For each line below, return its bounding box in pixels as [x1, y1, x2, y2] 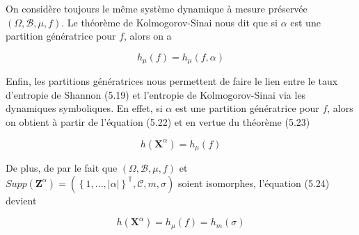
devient [6, 193, 37, 207]
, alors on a [124, 29, 172, 43]
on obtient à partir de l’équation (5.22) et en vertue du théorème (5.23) [6, 115, 310, 129]
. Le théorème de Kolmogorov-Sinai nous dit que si [61, 15, 278, 29]
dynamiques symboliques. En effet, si [6, 101, 163, 115]
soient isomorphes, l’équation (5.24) [177, 175, 330, 190]
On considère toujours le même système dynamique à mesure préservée [6, 1, 308, 15]
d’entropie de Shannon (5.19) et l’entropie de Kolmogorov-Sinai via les [6, 87, 306, 102]
